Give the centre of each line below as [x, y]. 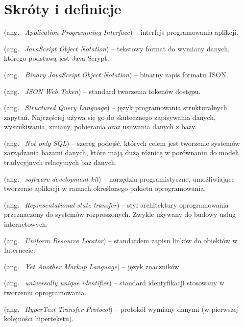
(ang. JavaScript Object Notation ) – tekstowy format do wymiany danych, [117, 48]
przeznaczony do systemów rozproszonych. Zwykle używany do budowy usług [120, 214]
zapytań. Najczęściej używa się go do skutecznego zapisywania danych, [110, 117]
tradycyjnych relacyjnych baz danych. [61, 162]
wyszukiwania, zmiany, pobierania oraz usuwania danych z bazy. [100, 127]
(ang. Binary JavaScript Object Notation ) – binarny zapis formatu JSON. [116, 74]
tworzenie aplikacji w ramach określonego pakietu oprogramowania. [105, 188]
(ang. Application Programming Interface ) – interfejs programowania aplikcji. [121, 32]
